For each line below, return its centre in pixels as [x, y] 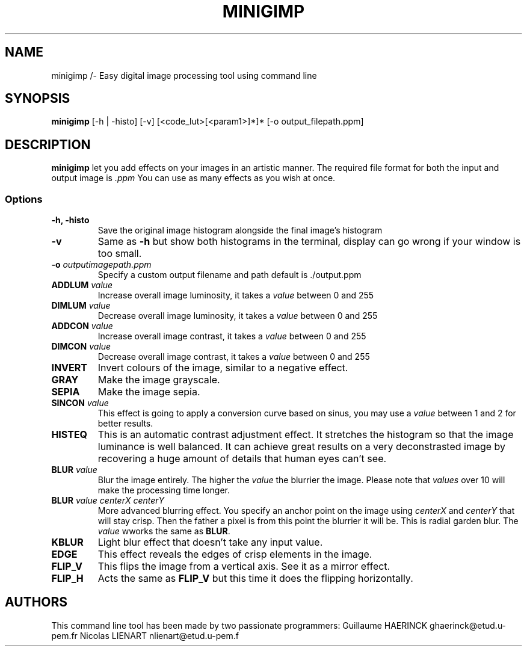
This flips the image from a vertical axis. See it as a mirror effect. [244, 566]
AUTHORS [36, 602]
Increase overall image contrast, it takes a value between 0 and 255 [232, 336]
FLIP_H [67, 578]
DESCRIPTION [48, 144]
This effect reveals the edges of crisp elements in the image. [235, 554]
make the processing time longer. [164, 490]
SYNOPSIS [38, 99]
